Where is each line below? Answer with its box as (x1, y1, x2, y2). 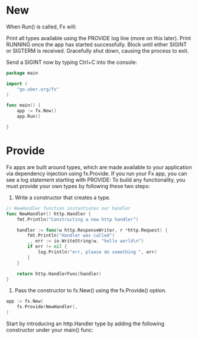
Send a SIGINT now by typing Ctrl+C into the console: (6, 59, 138, 66)
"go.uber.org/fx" (17, 86, 60, 92)
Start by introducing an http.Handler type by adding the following (6, 320, 164, 327)
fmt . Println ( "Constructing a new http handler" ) (17, 217, 139, 222)
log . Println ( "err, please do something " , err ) (37, 249, 158, 255)
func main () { (6, 102, 41, 108)
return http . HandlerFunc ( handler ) (17, 270, 102, 277)
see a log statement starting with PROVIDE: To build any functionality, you (6, 176, 186, 183)
